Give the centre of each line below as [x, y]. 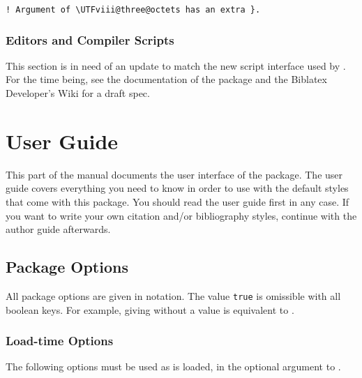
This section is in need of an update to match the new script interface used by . [176, 65]
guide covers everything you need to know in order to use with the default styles [177, 188]
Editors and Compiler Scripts [90, 39]
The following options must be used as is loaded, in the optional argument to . [173, 366]
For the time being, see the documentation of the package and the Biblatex [166, 79]
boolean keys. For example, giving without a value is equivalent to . [150, 309]
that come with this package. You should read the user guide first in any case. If [178, 201]
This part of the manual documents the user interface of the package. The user [174, 174]
